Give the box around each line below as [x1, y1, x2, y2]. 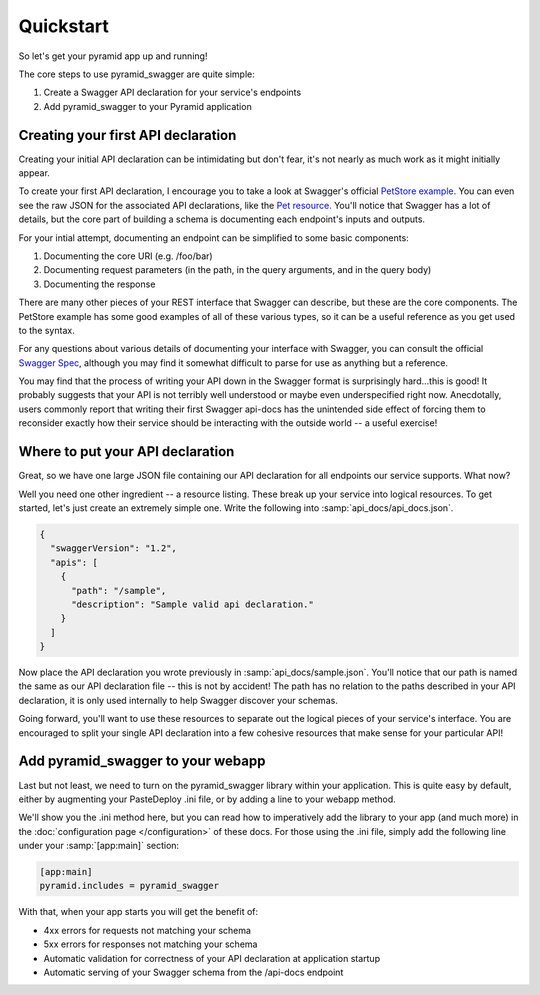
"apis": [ [50, 556, 99, 568]
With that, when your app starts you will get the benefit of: [18, 906, 259, 918]
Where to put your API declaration [18, 443, 235, 460]
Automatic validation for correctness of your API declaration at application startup [43, 952, 380, 964]
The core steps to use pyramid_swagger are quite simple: [18, 68, 255, 80]
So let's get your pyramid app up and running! [18, 50, 208, 62]
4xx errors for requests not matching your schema [43, 924, 252, 936]
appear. [18, 167, 50, 179]
